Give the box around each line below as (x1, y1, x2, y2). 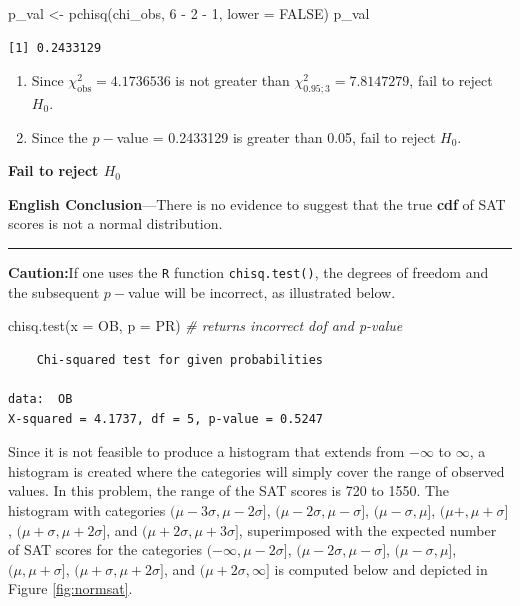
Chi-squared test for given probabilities (36, 352, 323, 367)
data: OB (8, 391, 73, 406)
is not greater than (175, 70, 290, 91)
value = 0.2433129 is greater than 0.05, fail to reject (116, 126, 436, 147)
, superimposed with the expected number (238, 519, 497, 540)
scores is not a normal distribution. (8, 213, 223, 234)
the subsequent (8, 281, 100, 302)
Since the (31, 126, 88, 147)
